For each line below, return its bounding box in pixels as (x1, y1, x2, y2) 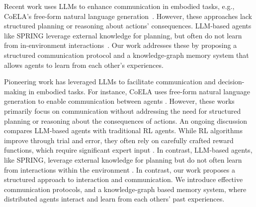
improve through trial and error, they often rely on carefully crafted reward (4, 135, 234, 145)
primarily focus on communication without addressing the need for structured (4, 105, 241, 116)
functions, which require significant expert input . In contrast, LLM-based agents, (4, 145, 253, 155)
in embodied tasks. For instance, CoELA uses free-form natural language (28, 86, 251, 96)
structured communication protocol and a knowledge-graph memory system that (4, 49, 249, 60)
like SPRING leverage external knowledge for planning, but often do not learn (4, 30, 242, 40)
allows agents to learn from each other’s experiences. (4, 59, 164, 70)
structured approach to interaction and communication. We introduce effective (4, 174, 243, 185)
